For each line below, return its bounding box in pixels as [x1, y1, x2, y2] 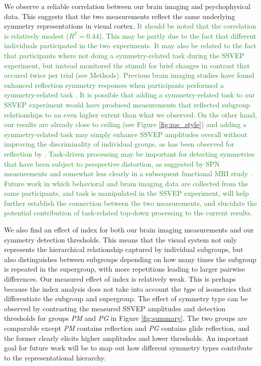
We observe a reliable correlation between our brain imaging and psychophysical [4, 1, 250, 11]
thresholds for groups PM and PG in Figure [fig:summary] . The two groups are [4, 313, 247, 323]
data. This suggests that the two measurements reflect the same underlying [4, 11, 235, 21]
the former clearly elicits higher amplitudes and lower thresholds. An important [4, 332, 249, 343]
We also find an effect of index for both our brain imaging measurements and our [4, 224, 254, 235]
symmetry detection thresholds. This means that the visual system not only [4, 234, 237, 245]
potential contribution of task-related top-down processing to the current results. [4, 207, 252, 218]
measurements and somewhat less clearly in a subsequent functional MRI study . [4, 168, 252, 179]
